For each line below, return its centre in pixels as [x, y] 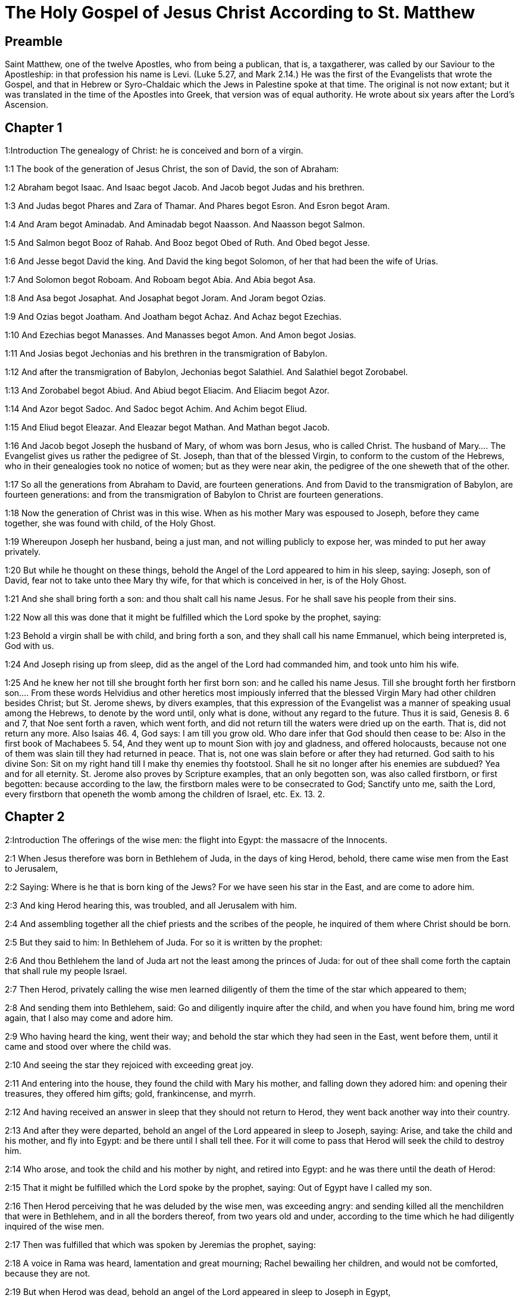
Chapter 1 [34, 127]
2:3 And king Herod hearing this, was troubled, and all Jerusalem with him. [151, 905]
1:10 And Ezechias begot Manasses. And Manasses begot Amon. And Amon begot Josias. [181, 335]
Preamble [34, 41]
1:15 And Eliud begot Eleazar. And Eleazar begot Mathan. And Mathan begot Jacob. [167, 428]
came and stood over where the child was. [88, 1046]
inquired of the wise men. [55, 1226]
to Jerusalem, [32, 868]
